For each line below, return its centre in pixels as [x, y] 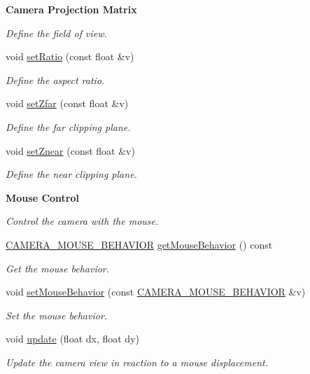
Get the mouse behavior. [58, 268]
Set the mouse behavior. [57, 315]
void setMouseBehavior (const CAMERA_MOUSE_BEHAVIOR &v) [156, 292]
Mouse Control [42, 197]
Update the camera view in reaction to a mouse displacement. [137, 362]
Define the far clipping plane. [68, 126]
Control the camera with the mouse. [82, 221]
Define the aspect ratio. [55, 79]
